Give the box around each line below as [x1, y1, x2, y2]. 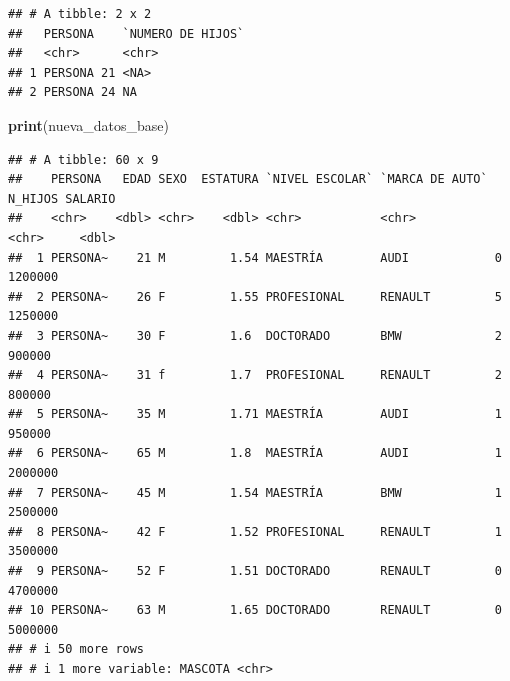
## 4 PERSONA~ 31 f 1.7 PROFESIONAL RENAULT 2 [8, 368, 502, 383]
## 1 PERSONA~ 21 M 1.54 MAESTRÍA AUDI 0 [8, 250, 502, 265]
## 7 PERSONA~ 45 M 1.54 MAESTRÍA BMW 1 [8, 485, 502, 500]
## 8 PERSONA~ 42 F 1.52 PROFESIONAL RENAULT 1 [8, 524, 502, 539]
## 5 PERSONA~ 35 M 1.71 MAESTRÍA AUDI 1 [8, 407, 502, 422]
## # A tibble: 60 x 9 [8, 152, 159, 167]
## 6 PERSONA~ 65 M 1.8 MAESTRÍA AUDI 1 [8, 446, 502, 461]
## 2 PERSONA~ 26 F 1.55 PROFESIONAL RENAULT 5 [8, 289, 502, 304]
